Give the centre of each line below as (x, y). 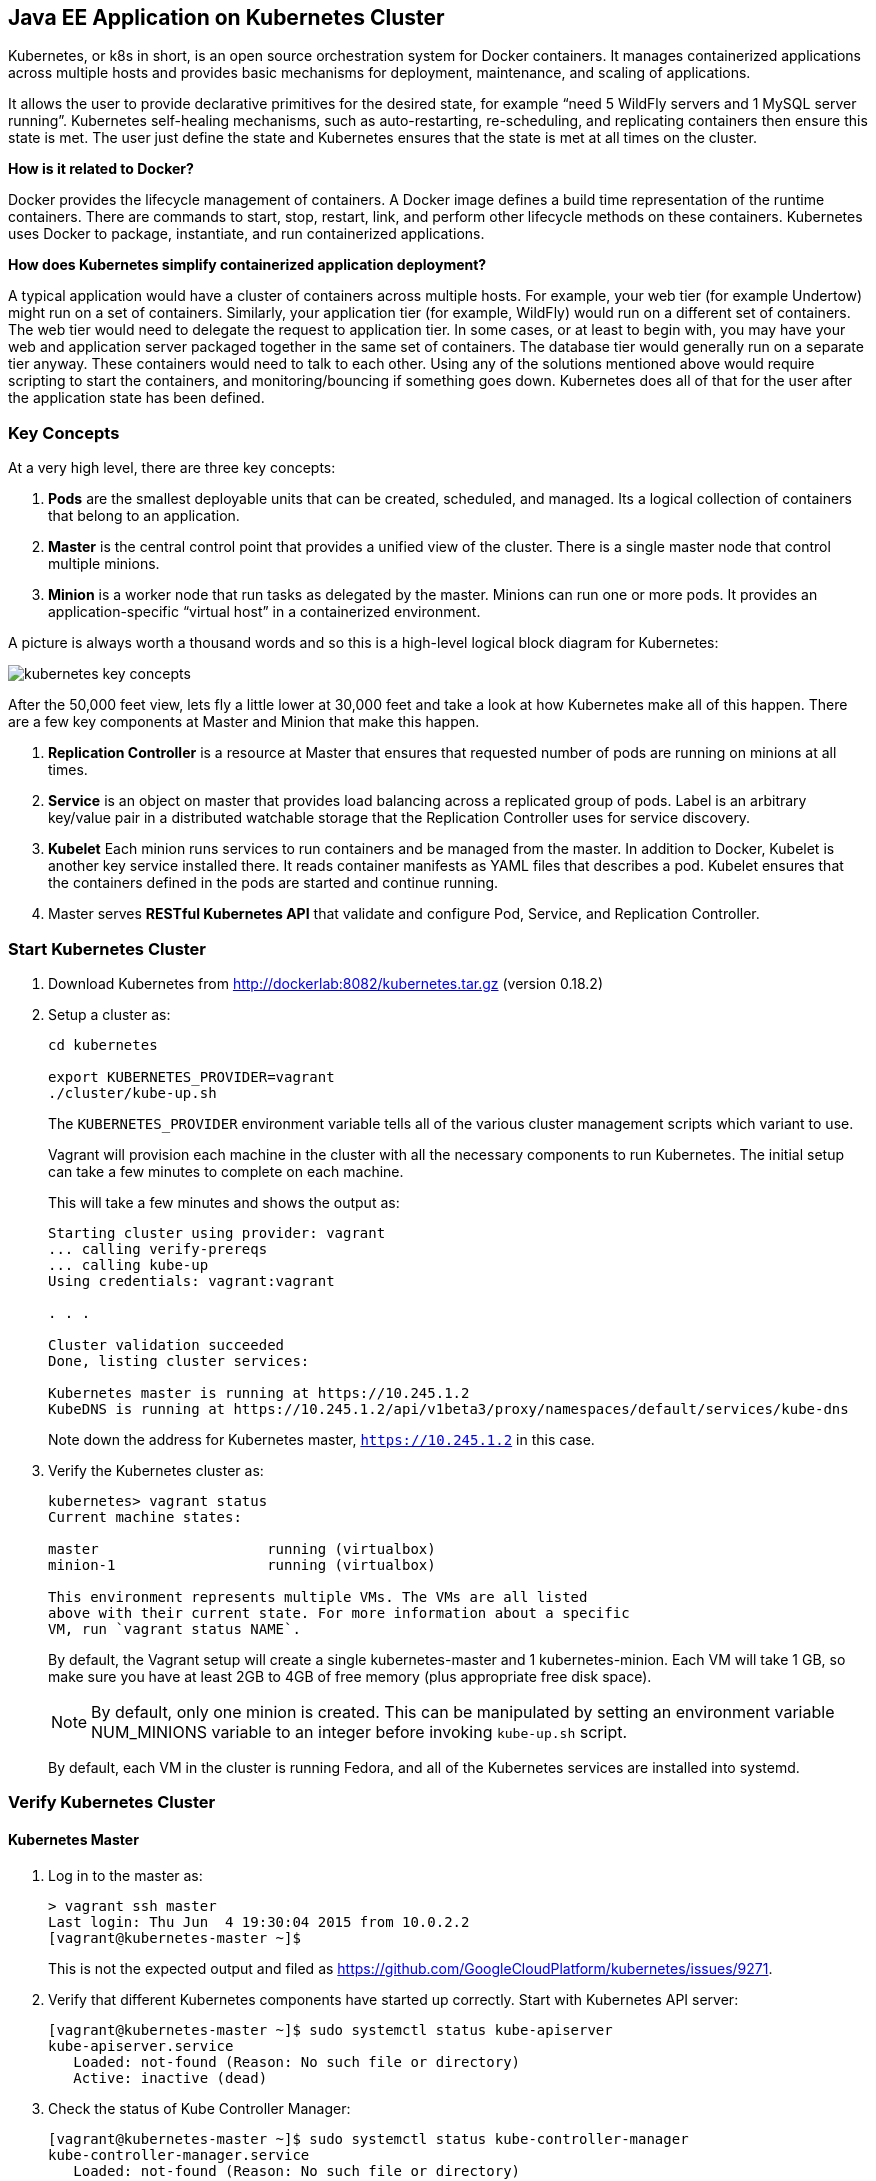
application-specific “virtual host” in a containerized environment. (264, 612)
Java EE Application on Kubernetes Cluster (226, 17)
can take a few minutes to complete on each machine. (226, 1171)
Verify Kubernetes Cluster (112, 1802)
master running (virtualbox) (242, 1548)
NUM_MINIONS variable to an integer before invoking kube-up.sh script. (359, 1731)
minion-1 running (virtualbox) (242, 1564)
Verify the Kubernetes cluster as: (156, 1470)
